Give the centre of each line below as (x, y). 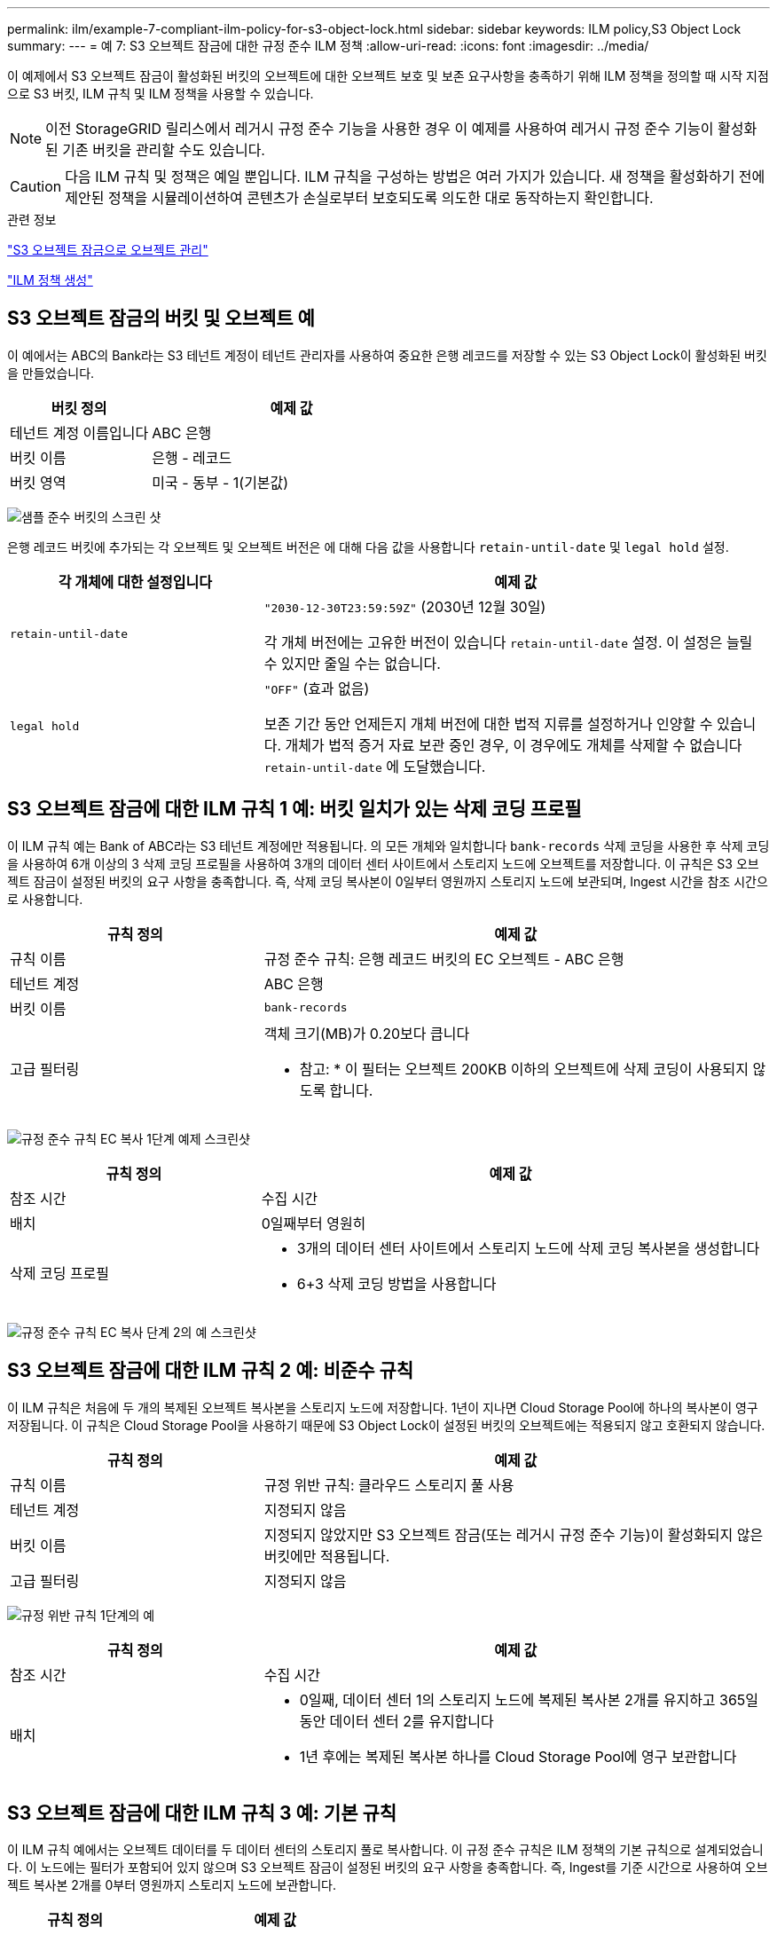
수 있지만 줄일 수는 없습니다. (352, 663)
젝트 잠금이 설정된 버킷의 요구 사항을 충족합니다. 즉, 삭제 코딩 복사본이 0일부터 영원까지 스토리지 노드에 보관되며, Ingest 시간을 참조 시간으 (388, 881)
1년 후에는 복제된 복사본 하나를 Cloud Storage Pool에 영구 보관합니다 (518, 1756)
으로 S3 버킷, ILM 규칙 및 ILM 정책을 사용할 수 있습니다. (161, 94)
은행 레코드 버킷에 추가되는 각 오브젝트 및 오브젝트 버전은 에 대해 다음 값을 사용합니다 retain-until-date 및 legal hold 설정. (368, 547)
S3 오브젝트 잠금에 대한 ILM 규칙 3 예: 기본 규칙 (202, 1813)
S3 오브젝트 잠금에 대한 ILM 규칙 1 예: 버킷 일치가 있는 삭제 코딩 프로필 (294, 809)
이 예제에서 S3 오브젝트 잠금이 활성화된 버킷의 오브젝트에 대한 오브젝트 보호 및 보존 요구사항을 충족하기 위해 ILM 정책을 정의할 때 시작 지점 (388, 76)
